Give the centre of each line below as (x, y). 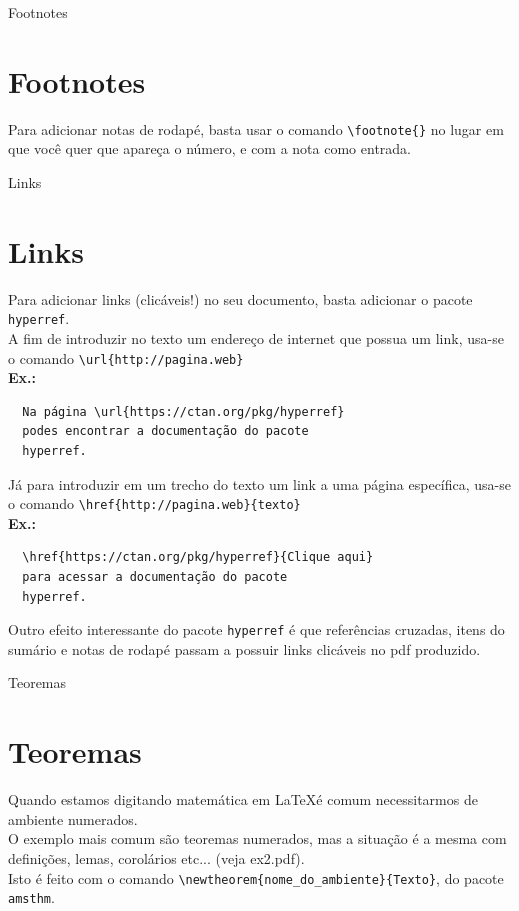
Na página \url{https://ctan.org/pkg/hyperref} (183, 411)
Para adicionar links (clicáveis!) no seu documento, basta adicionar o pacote (240, 298)
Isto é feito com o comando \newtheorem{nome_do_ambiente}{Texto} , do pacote (256, 877)
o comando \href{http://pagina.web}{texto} (154, 503)
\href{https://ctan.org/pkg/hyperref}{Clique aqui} (198, 557)
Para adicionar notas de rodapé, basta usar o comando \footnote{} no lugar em (256, 128)
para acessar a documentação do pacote (155, 577)
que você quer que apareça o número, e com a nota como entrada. (209, 148)
